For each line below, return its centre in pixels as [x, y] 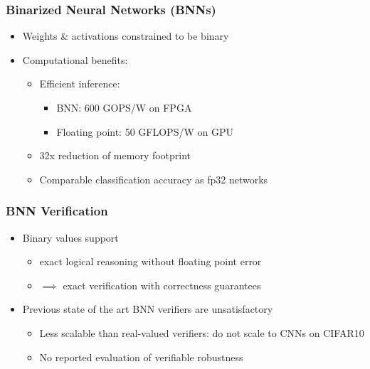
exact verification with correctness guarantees [162, 285]
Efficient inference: [80, 84]
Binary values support [70, 237]
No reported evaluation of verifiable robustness [141, 357]
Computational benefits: [75, 59]
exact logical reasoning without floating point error [150, 261]
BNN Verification [57, 211]
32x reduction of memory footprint [115, 155]
